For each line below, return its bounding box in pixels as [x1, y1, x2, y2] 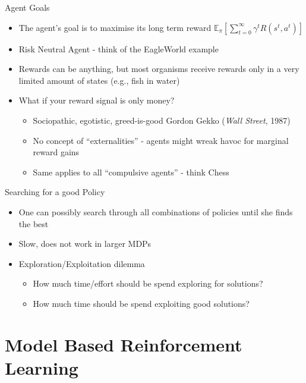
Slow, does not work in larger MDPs [18, 237, 152, 250]
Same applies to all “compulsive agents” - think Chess [33, 165, 229, 178]
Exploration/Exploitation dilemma [18, 257, 145, 269]
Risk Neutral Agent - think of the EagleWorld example [18, 42, 219, 55]
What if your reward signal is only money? [18, 94, 175, 106]
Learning [5, 355, 78, 379]
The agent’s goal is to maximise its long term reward [18, 21, 212, 33]
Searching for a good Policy [5, 186, 105, 198]
